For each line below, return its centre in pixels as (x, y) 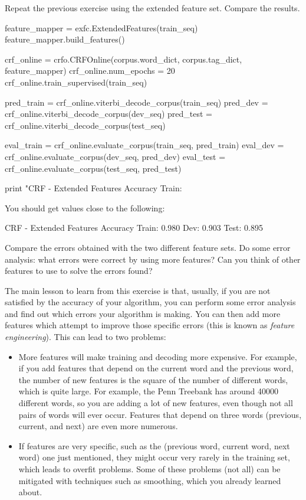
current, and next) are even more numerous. (98, 426)
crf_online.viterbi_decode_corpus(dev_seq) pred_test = (108, 114)
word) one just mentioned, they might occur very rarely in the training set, (154, 457)
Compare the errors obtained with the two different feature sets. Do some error (148, 247)
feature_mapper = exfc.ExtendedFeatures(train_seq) (101, 27)
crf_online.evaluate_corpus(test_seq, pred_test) (93, 168)
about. (30, 492)
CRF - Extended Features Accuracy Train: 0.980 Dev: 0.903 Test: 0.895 (134, 228)
